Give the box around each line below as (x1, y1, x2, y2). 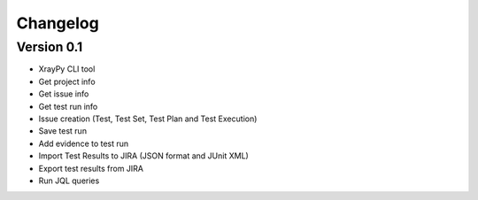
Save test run (38, 126, 88, 136)
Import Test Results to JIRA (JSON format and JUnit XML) (38, 150, 250, 161)
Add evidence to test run (38, 138, 129, 149)
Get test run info (38, 101, 98, 112)
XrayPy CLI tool (38, 64, 96, 74)
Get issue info (38, 88, 89, 99)
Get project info (38, 76, 96, 87)
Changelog (16, 13, 99, 33)
